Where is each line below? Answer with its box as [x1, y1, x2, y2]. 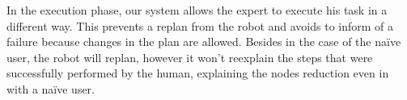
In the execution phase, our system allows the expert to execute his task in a [6, 2, 388, 18]
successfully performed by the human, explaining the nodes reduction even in [6, 65, 389, 81]
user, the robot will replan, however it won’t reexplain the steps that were [6, 48, 373, 65]
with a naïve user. [6, 80, 95, 97]
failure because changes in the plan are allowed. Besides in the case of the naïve [6, 33, 401, 50]
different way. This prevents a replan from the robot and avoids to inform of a [6, 17, 394, 34]
